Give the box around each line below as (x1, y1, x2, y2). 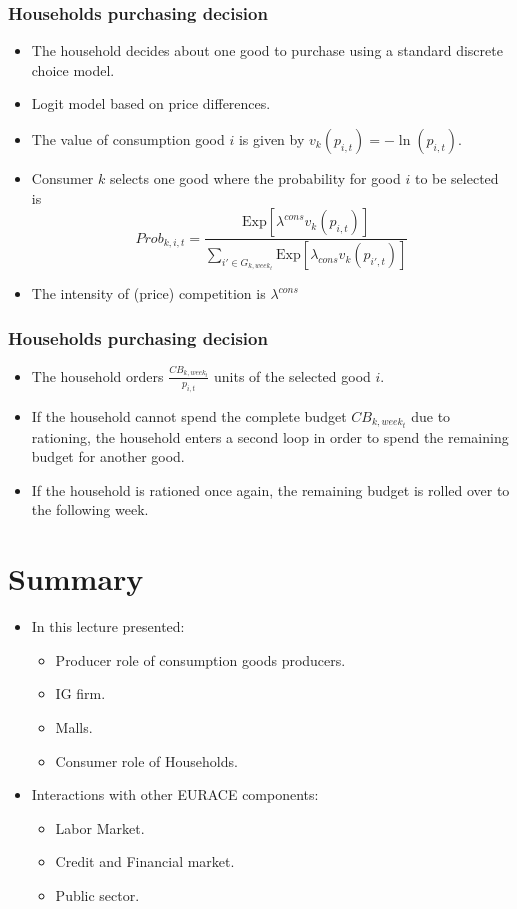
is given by (238, 129, 305, 149)
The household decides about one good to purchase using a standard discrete (31, 40, 503, 61)
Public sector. (55, 884, 140, 905)
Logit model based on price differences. (31, 93, 271, 114)
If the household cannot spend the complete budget (31, 405, 347, 426)
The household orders (31, 365, 164, 386)
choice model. (31, 59, 115, 80)
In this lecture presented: (31, 616, 185, 637)
